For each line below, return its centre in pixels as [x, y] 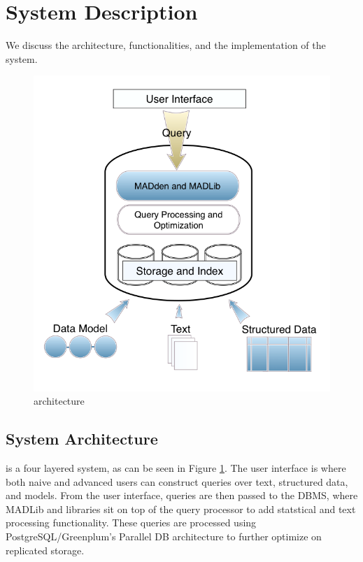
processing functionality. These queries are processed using [131, 523]
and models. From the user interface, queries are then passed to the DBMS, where [182, 495]
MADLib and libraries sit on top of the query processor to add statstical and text [181, 509]
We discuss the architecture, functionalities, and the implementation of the [166, 45]
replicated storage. [45, 550]
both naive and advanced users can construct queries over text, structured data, [177, 481]
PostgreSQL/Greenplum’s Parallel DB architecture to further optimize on [164, 536]
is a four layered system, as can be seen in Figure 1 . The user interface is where [176, 468]
